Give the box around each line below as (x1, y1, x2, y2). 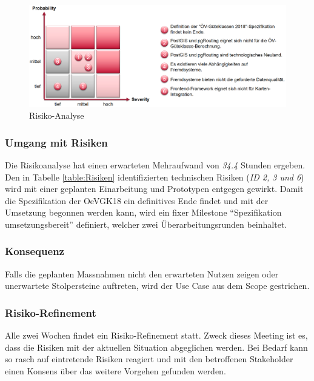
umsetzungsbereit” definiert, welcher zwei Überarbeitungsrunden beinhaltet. (5, 217, 287, 230)
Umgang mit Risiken (5, 134, 108, 150)
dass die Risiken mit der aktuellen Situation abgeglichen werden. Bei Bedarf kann (5, 340, 308, 353)
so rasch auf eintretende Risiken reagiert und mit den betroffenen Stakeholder (5, 353, 293, 365)
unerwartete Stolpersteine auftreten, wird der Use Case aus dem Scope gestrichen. (5, 279, 310, 292)
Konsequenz (5, 244, 64, 259)
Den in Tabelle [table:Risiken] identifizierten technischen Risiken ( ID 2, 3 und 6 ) (5, 170, 304, 183)
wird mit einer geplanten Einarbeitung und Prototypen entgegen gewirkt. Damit (5, 182, 304, 195)
